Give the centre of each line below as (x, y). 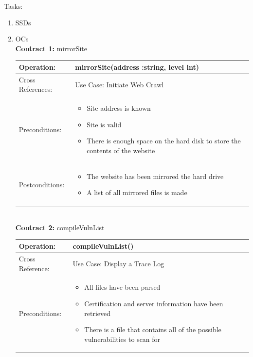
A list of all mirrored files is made (137, 192)
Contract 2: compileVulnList (60, 228)
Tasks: (13, 6)
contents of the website (121, 150)
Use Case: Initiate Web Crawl (119, 84)
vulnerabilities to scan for (122, 339)
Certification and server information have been (154, 304)
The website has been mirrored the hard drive (155, 176)
